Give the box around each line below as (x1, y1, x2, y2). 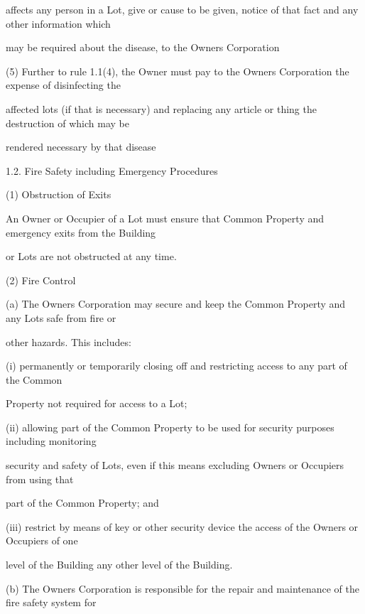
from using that (6, 471, 74, 486)
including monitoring (6, 433, 97, 448)
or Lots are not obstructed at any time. (6, 249, 177, 264)
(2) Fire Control (6, 272, 76, 287)
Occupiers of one (6, 533, 78, 548)
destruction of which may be (6, 115, 129, 130)
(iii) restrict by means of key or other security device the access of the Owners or (6, 519, 359, 534)
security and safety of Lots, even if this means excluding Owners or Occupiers (6, 458, 344, 473)
